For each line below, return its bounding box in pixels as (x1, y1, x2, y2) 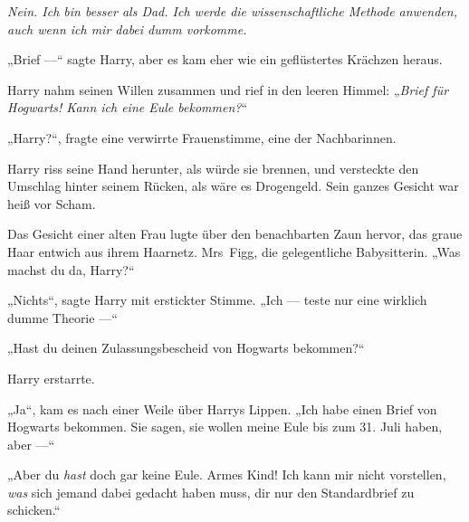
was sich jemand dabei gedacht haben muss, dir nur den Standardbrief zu (7, 482, 415, 501)
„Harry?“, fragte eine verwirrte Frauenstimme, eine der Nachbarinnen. (7, 128, 397, 147)
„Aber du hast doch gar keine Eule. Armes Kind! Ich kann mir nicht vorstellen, (7, 465, 446, 484)
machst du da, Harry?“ (7, 260, 135, 279)
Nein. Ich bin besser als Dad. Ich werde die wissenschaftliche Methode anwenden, (7, 2, 457, 20)
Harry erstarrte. (7, 368, 95, 387)
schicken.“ (7, 500, 61, 519)
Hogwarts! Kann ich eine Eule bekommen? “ (7, 98, 248, 117)
